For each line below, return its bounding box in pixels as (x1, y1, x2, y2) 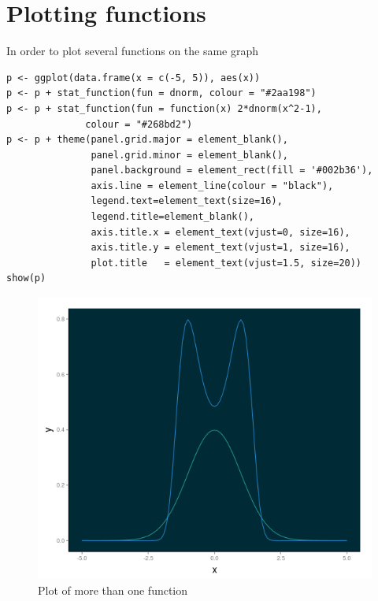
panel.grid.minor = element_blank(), (91, 149, 288, 161)
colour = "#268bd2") (85, 118, 193, 130)
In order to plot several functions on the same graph (6, 43, 259, 59)
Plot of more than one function (38, 581, 188, 598)
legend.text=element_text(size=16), (91, 195, 283, 207)
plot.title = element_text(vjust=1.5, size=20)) (91, 257, 362, 269)
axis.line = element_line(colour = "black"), (91, 180, 334, 191)
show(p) (6, 273, 46, 284)
